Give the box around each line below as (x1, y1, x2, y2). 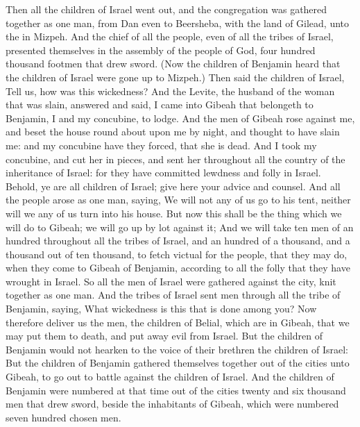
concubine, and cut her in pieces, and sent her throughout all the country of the (6, 151, 345, 166)
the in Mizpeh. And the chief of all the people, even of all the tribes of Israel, (6, 29, 334, 44)
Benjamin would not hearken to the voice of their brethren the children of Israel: (6, 342, 349, 356)
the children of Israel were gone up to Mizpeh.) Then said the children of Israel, (6, 69, 345, 84)
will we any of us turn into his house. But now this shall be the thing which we (6, 206, 342, 220)
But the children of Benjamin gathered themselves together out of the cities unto (6, 355, 350, 370)
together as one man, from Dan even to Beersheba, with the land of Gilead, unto (6, 15, 350, 30)
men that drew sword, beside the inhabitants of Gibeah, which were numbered (6, 396, 339, 411)
